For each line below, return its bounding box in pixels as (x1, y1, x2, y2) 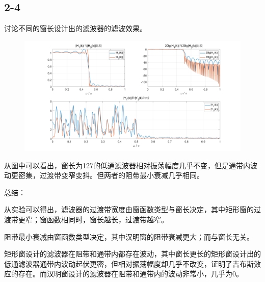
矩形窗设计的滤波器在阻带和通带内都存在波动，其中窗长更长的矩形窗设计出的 (4, 248, 261, 259)
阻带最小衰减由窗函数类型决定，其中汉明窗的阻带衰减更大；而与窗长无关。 (4, 231, 254, 242)
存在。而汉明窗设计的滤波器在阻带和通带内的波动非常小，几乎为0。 (18, 268, 243, 279)
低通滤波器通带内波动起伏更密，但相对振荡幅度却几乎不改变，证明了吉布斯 (4, 258, 254, 269)
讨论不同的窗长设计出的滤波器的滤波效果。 (4, 23, 147, 34)
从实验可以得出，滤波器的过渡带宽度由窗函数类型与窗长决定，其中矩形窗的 (4, 204, 254, 215)
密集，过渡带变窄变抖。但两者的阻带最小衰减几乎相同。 (18, 170, 204, 181)
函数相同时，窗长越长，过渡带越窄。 (46, 214, 168, 224)
